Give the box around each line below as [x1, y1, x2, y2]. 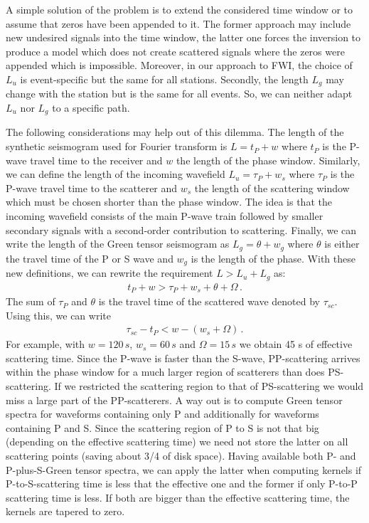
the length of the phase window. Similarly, [176, 152, 360, 167]
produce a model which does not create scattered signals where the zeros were [6, 43, 345, 58]
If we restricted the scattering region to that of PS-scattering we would [54, 379, 364, 393]
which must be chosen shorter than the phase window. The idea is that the [6, 194, 332, 209]
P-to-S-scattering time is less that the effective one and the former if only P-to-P [6, 476, 358, 491]
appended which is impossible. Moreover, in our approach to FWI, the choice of [6, 58, 353, 73]
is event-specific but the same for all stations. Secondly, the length [20, 71, 309, 86]
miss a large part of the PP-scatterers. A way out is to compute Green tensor [6, 392, 343, 407]
